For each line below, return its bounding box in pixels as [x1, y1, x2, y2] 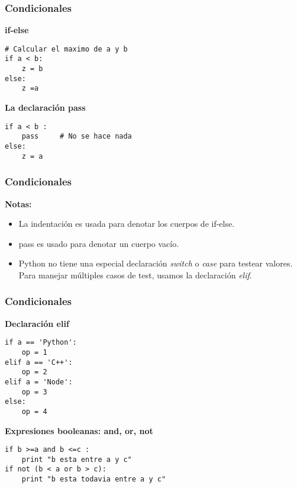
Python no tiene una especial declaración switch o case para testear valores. [18, 257, 293, 269]
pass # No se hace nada [21, 132, 132, 141]
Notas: [5, 197, 32, 210]
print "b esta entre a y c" [21, 455, 132, 464]
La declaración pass [5, 101, 86, 114]
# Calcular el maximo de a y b [5, 44, 128, 53]
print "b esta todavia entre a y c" [21, 475, 166, 484]
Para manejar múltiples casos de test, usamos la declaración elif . [18, 268, 252, 281]
